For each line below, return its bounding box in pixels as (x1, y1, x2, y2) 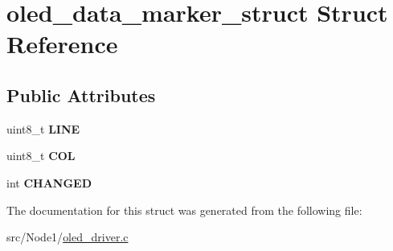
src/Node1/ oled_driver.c (6, 228, 129, 245)
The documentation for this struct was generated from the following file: (6, 201, 362, 218)
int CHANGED (6, 174, 92, 191)
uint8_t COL (6, 147, 76, 164)
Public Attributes (6, 82, 156, 107)
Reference (6, 27, 118, 60)
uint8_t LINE (6, 120, 80, 137)
